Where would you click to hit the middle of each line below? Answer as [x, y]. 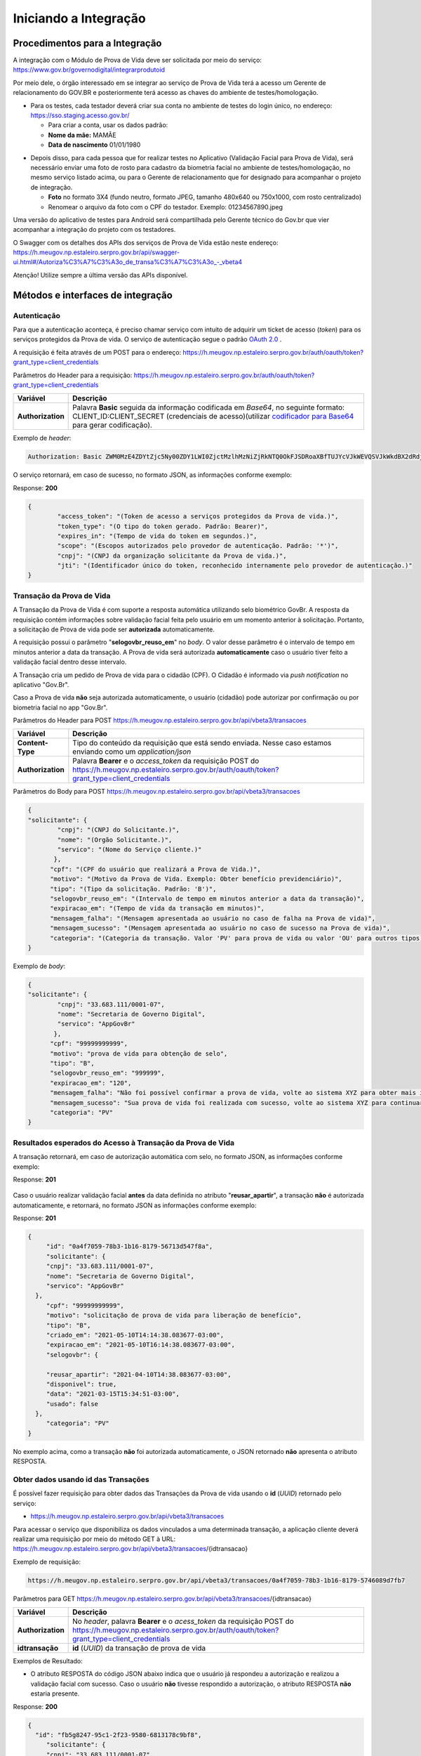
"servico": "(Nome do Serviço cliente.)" [129, 850]
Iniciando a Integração [80, 18]
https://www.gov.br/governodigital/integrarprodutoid [89, 70]
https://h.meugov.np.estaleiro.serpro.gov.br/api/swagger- [96, 252]
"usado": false [72, 1404]
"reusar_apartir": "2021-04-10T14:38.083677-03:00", [139, 1374]
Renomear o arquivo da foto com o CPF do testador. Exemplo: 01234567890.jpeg [166, 207]
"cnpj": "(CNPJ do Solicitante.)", [119, 830]
